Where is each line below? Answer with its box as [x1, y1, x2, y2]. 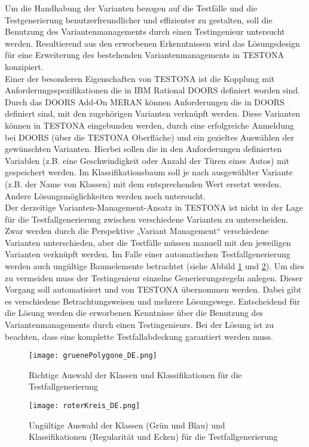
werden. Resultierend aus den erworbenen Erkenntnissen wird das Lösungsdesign [5, 37, 300, 49]
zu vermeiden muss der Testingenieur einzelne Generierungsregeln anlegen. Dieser [5, 271, 303, 284]
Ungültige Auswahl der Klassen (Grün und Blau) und [29, 418, 225, 431]
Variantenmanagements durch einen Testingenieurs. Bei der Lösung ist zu [5, 318, 274, 331]
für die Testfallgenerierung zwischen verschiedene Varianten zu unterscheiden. [5, 212, 289, 225]
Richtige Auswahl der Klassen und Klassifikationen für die [29, 368, 242, 381]
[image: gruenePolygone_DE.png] [29, 351, 157, 360]
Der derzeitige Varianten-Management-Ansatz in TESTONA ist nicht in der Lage [5, 201, 304, 214]
